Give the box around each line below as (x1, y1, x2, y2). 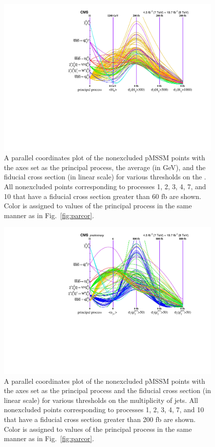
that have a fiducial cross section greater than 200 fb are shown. (4, 414, 196, 424)
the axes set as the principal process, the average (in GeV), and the (4, 162, 206, 172)
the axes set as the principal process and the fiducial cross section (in (4, 385, 211, 396)
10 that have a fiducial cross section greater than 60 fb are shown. (4, 191, 201, 201)
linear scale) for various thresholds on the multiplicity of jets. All (4, 395, 198, 405)
